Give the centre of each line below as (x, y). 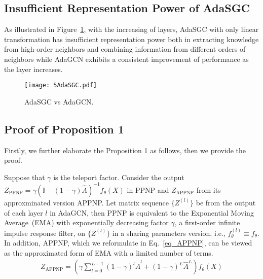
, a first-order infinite (207, 222)
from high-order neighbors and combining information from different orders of (125, 49)
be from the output (226, 202)
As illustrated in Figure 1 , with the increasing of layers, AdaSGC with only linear (131, 29)
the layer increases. (33, 69)
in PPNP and (148, 189)
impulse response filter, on (45, 233)
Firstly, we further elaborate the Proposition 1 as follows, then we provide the (125, 150)
